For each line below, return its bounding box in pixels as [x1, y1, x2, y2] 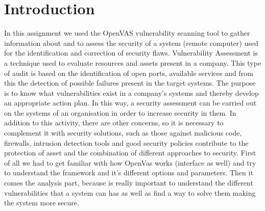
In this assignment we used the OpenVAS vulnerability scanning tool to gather [4, 28, 250, 38]
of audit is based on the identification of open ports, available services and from [4, 67, 253, 78]
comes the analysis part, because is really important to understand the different [4, 177, 253, 188]
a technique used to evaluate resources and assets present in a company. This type [4, 57, 261, 68]
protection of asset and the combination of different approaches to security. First [4, 147, 256, 158]
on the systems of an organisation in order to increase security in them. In [4, 107, 236, 118]
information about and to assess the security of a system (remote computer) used [4, 37, 258, 48]
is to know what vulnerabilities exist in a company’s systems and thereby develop [4, 87, 259, 98]
